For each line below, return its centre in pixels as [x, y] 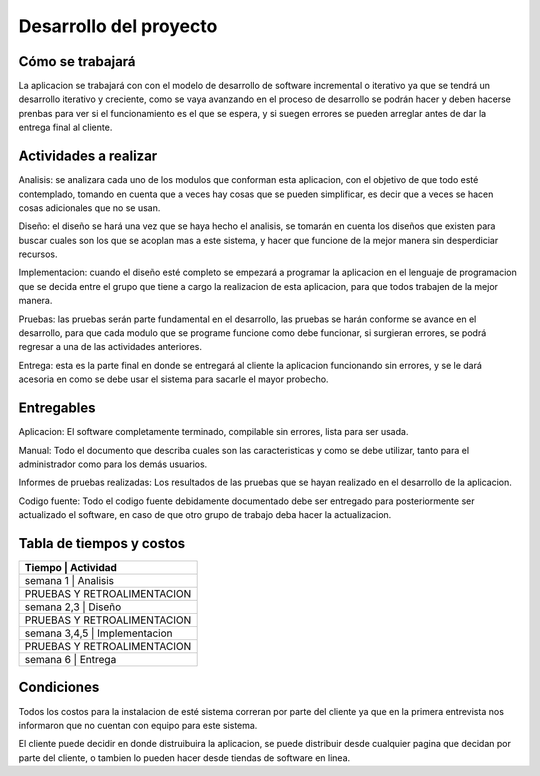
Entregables [57, 408]
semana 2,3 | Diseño [73, 607]
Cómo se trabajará [77, 61]
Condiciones [59, 687]
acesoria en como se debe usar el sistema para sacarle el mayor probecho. [173, 379]
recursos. [38, 254]
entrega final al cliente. [65, 127]
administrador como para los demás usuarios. [113, 464]
